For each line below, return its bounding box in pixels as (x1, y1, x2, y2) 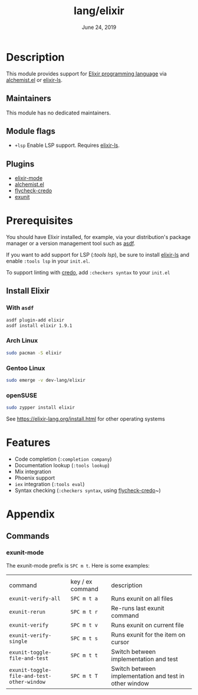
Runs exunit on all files (111, 594, 173, 602)
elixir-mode (14, 175, 43, 182)
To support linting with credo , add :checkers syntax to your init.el (6, 269, 170, 276)
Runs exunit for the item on (111, 630, 186, 638)
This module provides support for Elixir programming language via (6, 70, 167, 77)
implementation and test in (111, 671, 184, 680)
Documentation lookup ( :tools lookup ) (14, 461, 110, 468)
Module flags (6, 126, 56, 136)
